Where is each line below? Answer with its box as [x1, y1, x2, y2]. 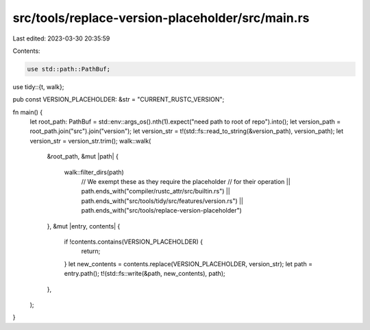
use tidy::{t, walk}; [12, 82, 64, 91]
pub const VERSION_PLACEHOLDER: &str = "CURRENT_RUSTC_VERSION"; [12, 95, 225, 104]
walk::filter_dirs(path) [64, 168, 125, 176]
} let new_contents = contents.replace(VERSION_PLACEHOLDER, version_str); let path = [64, 259, 313, 268]
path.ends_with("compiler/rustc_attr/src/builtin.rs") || [81, 187, 231, 196]
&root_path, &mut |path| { [47, 152, 119, 161]
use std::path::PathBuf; [27, 65, 111, 73]
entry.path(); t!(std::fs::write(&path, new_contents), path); [64, 270, 225, 278]
